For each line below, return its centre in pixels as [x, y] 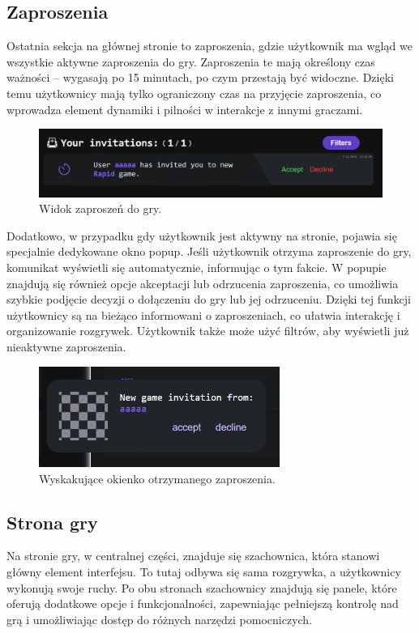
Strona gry [52, 522]
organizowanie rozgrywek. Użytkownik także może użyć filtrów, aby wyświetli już [208, 331]
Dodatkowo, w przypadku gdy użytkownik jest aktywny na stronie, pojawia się [202, 235]
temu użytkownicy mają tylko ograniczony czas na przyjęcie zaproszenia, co [194, 93]
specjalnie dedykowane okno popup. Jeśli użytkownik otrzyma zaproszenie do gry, [209, 251]
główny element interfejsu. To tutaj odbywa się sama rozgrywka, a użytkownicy [204, 571]
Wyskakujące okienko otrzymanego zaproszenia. [157, 478]
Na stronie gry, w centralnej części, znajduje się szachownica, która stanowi [193, 556]
